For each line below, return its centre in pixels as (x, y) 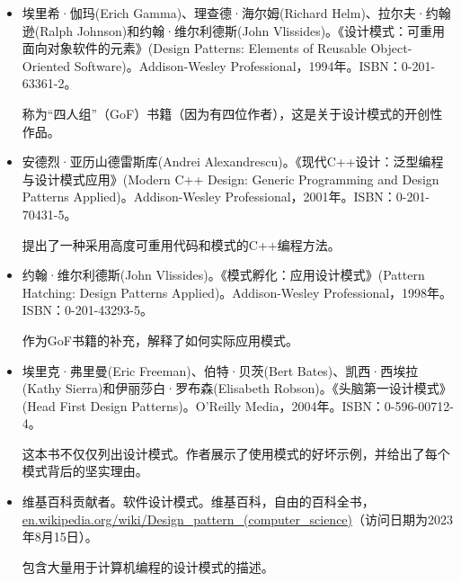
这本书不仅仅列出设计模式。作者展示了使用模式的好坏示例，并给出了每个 (236, 453)
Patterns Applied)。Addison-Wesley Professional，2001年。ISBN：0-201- (226, 197)
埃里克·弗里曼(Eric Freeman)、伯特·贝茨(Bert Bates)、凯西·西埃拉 (220, 370)
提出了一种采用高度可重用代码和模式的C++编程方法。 (181, 244)
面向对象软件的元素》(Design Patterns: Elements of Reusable (194, 48)
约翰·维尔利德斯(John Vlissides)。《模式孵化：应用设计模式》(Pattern (223, 275)
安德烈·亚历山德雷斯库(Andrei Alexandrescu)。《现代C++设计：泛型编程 (233, 161)
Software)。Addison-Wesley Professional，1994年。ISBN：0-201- (255, 65)
